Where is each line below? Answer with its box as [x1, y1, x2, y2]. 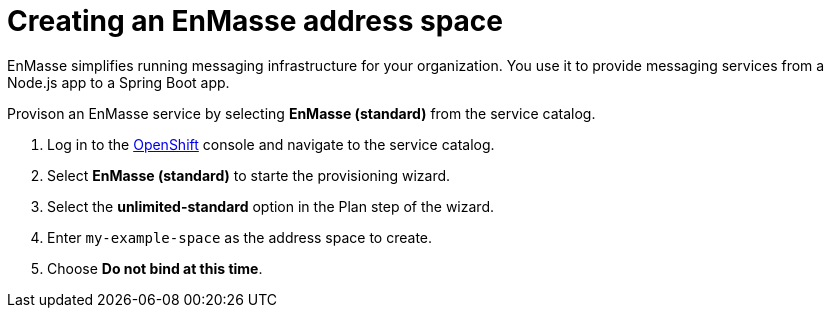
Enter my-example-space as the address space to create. [47, 228, 433, 246]
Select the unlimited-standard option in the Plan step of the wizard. [47, 197, 494, 215]
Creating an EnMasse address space [7, 4, 503, 38]
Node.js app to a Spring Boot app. [7, 73, 230, 91]
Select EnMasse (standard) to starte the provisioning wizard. [47, 166, 451, 184]
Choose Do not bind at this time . [47, 259, 263, 277]
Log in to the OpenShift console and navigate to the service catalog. [47, 135, 495, 153]
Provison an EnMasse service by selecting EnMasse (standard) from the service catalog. [7, 104, 596, 122]
